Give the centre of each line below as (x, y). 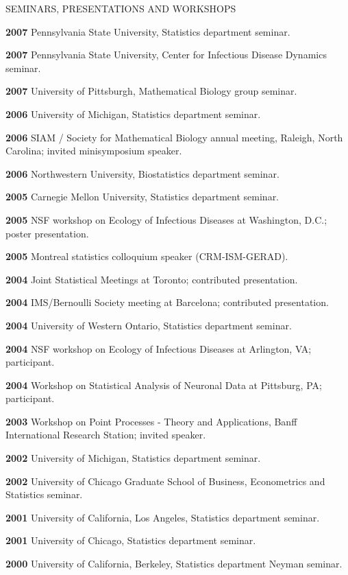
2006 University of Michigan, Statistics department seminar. (133, 114)
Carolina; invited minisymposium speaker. (94, 151)
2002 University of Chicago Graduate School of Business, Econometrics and (165, 481)
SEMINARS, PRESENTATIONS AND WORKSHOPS (121, 8)
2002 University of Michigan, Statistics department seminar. (133, 458)
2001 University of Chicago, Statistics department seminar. (131, 540)
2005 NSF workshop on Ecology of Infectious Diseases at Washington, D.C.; (166, 219)
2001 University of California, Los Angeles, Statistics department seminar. (163, 517)
